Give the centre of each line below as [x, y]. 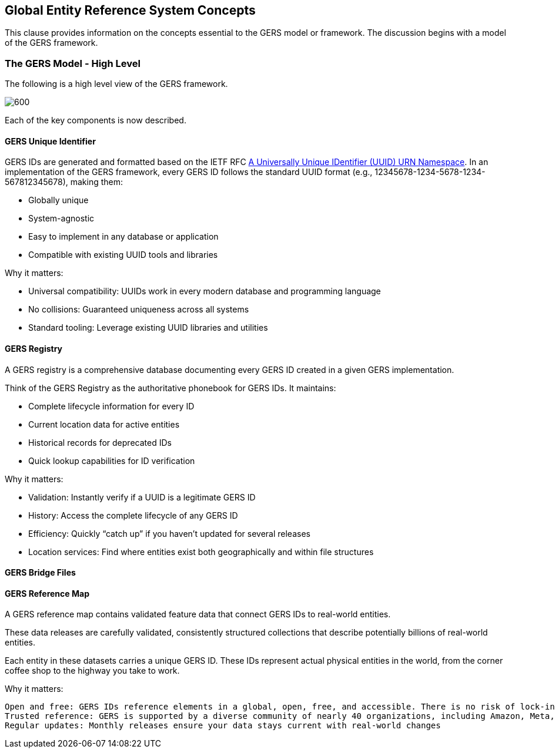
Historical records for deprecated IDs [100, 442]
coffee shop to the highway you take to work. [92, 671]
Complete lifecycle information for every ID [111, 406]
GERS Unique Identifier [50, 141]
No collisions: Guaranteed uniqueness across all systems [139, 310]
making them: [97, 182]
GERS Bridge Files [40, 573]
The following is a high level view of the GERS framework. [116, 84]
